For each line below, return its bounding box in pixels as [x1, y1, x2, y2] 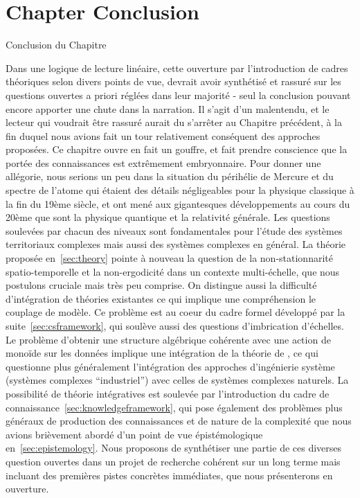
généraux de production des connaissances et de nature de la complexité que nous [6, 413, 352, 428]
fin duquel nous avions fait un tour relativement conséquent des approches [6, 128, 321, 143]
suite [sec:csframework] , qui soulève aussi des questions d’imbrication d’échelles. [6, 319, 344, 332]
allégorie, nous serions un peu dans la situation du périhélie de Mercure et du [6, 169, 334, 184]
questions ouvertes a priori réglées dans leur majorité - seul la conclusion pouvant [6, 87, 351, 102]
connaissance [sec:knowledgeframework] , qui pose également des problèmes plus [6, 400, 343, 414]
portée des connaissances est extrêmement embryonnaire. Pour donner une [6, 155, 321, 170]
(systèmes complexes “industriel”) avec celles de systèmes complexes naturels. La [6, 373, 349, 387]
